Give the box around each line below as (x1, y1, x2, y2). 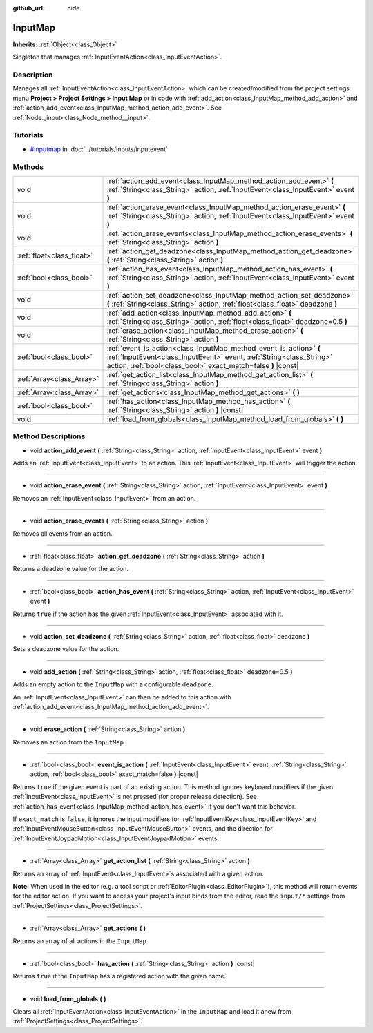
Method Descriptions (12, 432, 86, 441)
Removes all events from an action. (12, 529, 113, 538)
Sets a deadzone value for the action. (12, 645, 119, 653)
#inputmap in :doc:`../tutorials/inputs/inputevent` (30, 145, 169, 153)
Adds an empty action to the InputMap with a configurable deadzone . (12, 680, 213, 688)
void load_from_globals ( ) (30, 994, 106, 1003)
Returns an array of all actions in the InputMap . (12, 936, 149, 945)
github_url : (12, 4, 45, 12)
